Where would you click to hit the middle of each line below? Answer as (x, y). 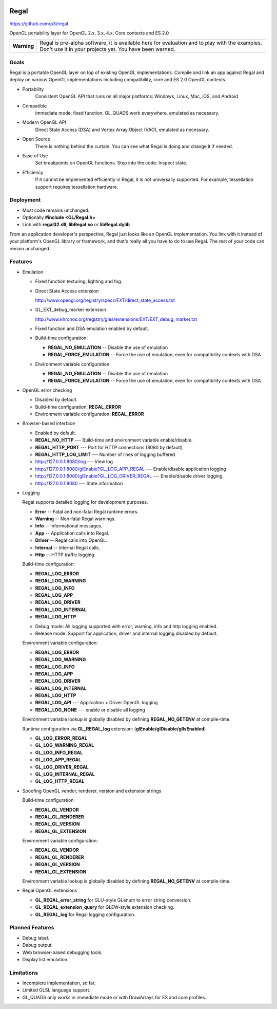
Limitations (24, 973)
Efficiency (33, 172)
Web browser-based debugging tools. (62, 952)
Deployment (25, 200)
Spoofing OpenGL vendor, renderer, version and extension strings (92, 791)
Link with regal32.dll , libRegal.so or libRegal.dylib (76, 225)
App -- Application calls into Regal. (72, 533)
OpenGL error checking (47, 390)
